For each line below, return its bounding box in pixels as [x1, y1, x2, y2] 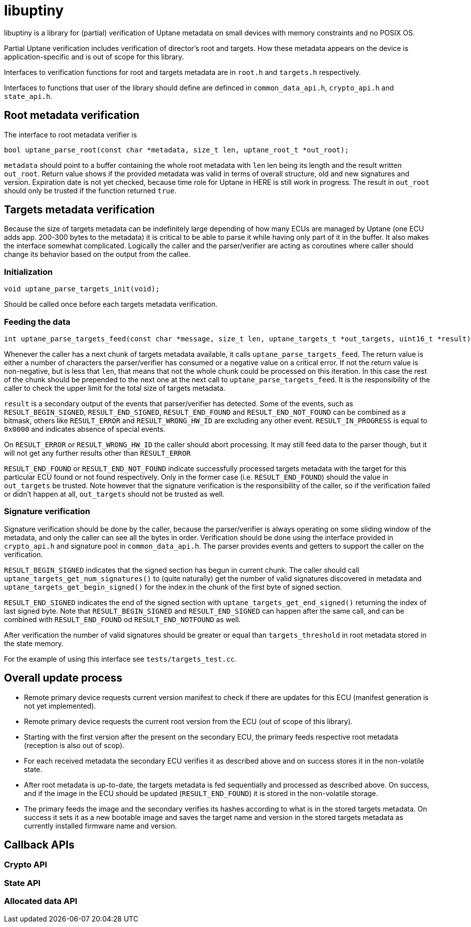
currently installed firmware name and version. [24, 821, 177, 830]
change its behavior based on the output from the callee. [4, 250, 191, 259]
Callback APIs [4, 838, 75, 851]
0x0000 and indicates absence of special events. [4, 424, 166, 433]
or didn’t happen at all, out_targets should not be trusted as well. [4, 489, 225, 498]
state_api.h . [4, 91, 52, 100]
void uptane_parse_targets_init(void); [4, 285, 160, 293]
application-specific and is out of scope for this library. [4, 52, 184, 61]
